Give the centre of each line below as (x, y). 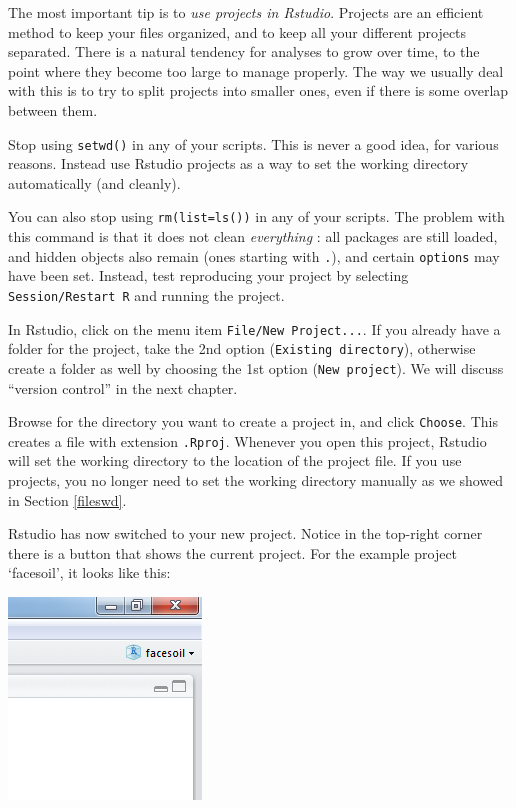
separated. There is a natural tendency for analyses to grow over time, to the (244, 51)
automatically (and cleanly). (94, 182)
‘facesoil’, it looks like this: (89, 572)
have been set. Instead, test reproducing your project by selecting (208, 275)
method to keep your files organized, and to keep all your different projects (237, 31)
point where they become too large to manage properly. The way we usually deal (256, 70)
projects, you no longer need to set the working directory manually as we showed (256, 480)
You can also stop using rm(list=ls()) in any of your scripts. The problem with (256, 216)
